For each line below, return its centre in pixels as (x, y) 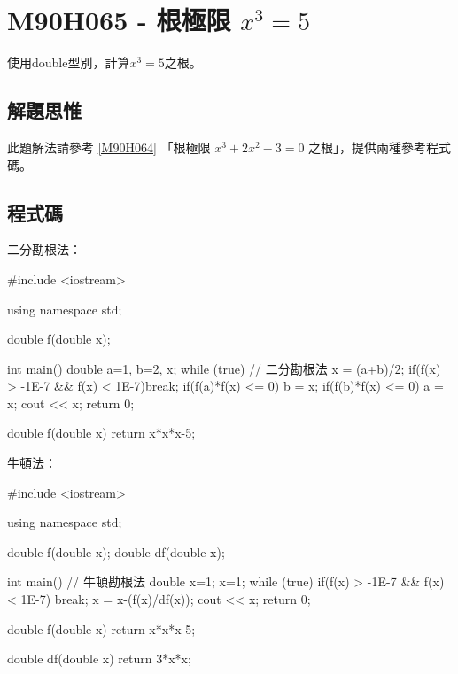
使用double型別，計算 (69, 62)
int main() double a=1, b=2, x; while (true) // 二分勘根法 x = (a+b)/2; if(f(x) (224, 368)
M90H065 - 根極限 (119, 20)
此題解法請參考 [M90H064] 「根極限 (109, 147)
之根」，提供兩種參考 (368, 147)
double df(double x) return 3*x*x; (99, 659)
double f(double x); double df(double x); (116, 551)
